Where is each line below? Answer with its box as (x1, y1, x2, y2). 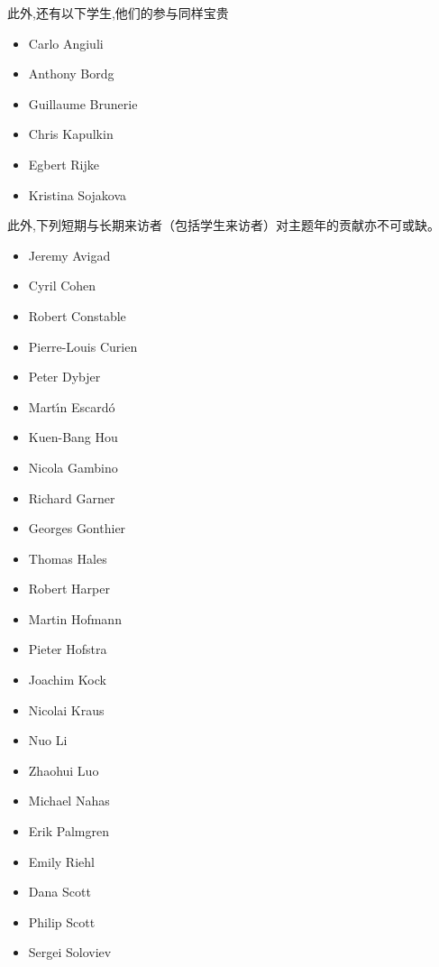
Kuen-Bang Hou (28, 428, 118, 447)
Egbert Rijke (28, 154, 100, 173)
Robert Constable (28, 306, 126, 325)
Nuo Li (28, 731, 68, 750)
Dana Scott (28, 882, 91, 901)
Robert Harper (28, 579, 110, 598)
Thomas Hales (28, 548, 107, 567)
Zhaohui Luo (28, 760, 99, 779)
